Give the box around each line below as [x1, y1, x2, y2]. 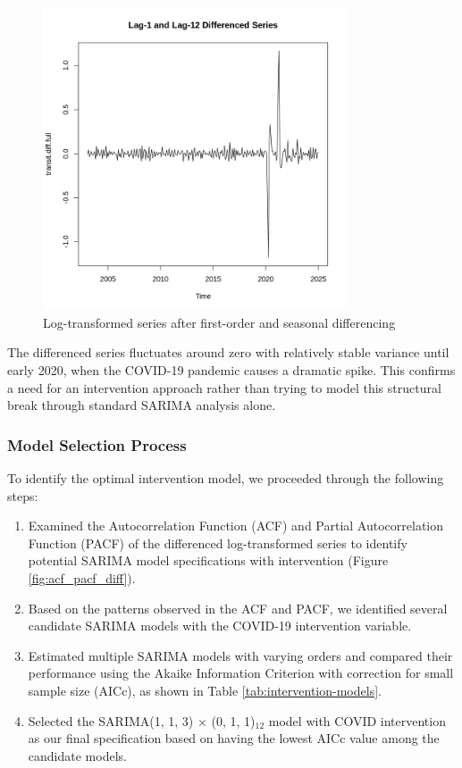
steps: [7, 486, 38, 505]
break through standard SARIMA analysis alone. [7, 396, 276, 414]
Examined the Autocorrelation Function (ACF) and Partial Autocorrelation [28, 516, 444, 535]
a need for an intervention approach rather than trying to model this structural [7, 378, 441, 397]
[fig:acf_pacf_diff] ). [28, 568, 136, 587]
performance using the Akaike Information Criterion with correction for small [28, 664, 454, 682]
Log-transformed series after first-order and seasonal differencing [43, 313, 396, 331]
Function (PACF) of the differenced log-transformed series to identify [28, 533, 407, 552]
